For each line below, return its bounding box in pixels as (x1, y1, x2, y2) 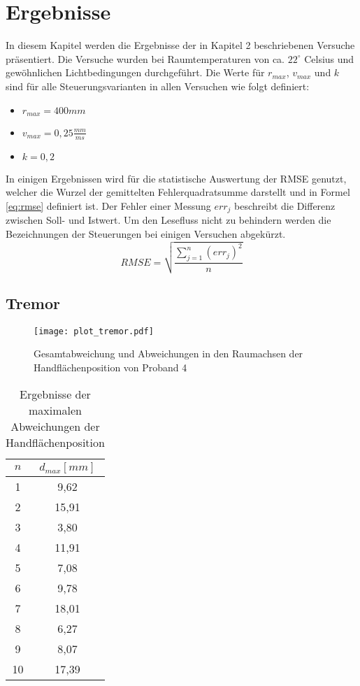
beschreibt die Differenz (234, 198, 336, 213)
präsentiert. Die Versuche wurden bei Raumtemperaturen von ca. (6, 51, 285, 66)
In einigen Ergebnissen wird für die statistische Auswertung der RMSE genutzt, (6, 171, 347, 185)
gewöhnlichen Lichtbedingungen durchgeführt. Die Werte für (6, 65, 265, 80)
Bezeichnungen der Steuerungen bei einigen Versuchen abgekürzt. (6, 227, 286, 241)
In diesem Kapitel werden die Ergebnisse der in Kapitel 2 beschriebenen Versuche (6, 38, 355, 52)
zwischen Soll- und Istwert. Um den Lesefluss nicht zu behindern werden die (6, 213, 331, 227)
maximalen (28, 401, 82, 418)
